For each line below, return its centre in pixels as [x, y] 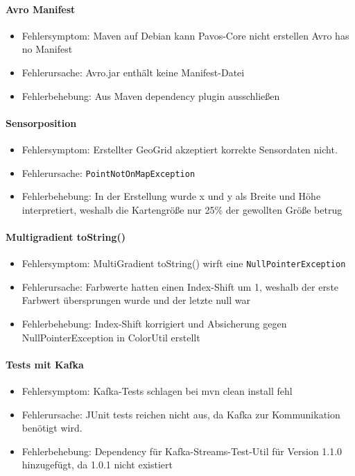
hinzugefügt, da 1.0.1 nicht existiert [97, 465]
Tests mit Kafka [45, 364]
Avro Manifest [41, 9]
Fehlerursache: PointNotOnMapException [109, 172]
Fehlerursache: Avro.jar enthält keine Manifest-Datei [133, 72]
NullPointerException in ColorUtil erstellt [111, 337]
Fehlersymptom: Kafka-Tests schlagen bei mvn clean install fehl [157, 391]
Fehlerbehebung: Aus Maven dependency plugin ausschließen [151, 95]
